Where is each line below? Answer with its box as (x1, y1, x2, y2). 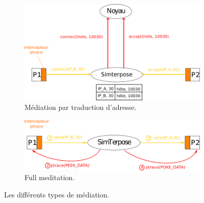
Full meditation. (24, 172, 75, 183)
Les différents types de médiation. (4, 189, 110, 199)
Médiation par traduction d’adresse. (24, 102, 137, 112)
